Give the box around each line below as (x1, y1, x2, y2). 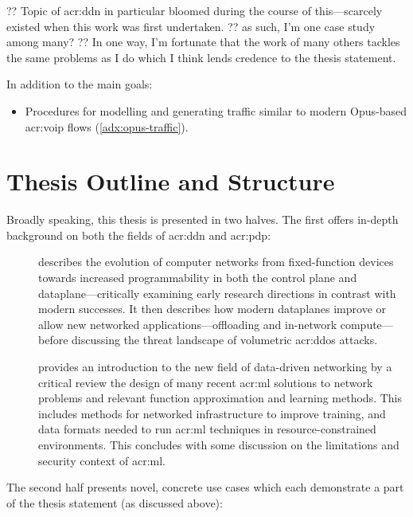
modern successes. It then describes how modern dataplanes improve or (38, 300, 387, 317)
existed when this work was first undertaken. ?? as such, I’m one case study (6, 18, 376, 34)
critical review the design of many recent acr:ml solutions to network (38, 374, 373, 390)
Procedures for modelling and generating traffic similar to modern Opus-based (25, 102, 407, 119)
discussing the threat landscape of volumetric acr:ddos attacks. (72, 331, 378, 348)
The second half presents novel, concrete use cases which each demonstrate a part (6, 479, 404, 495)
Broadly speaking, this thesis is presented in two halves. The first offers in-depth (6, 211, 399, 228)
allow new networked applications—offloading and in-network (38, 315, 337, 332)
